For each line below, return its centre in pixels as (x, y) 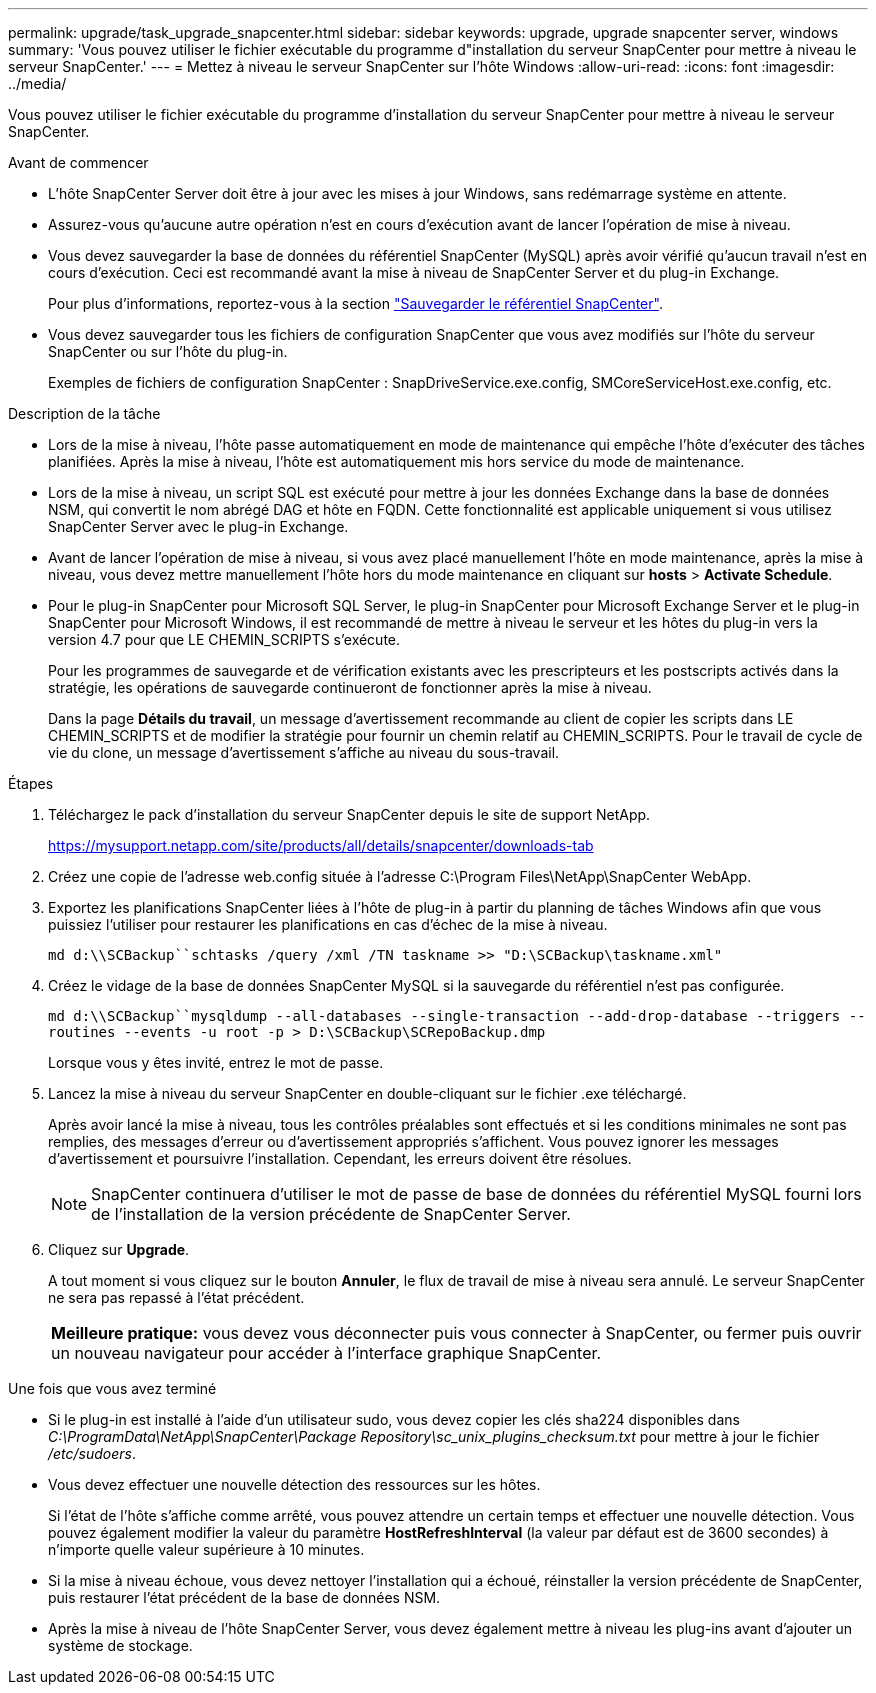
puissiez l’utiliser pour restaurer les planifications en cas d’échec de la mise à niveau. (328, 924)
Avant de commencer (78, 162)
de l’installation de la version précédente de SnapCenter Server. (331, 1214)
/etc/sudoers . (92, 1453)
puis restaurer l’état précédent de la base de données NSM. (244, 1597)
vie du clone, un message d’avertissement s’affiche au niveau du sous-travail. (304, 752)
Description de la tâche (84, 413)
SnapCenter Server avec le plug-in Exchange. (198, 526)
